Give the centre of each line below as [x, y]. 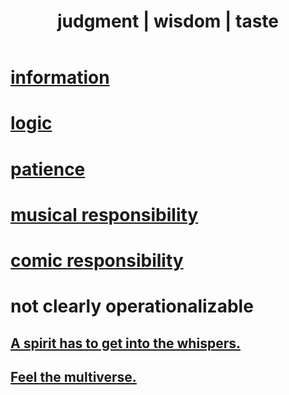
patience [48, 169]
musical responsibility [104, 214]
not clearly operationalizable [132, 306]
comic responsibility [97, 260]
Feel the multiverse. [73, 376]
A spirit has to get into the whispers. [125, 343]
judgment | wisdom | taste [168, 21]
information [60, 77]
